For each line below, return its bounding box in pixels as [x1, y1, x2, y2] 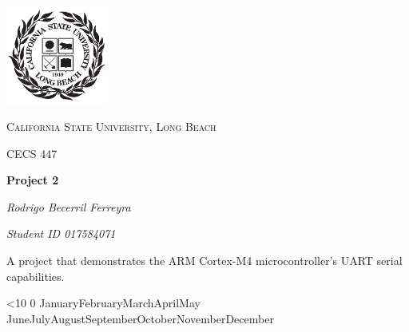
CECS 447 [6, 144, 58, 161]
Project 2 [6, 172, 59, 188]
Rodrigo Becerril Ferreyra [6, 198, 131, 215]
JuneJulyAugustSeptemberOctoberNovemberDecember [6, 310, 274, 326]
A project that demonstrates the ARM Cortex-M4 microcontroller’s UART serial [6, 251, 403, 268]
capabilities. [6, 267, 65, 284]
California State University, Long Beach [6, 118, 216, 135]
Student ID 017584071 [6, 225, 116, 242]
